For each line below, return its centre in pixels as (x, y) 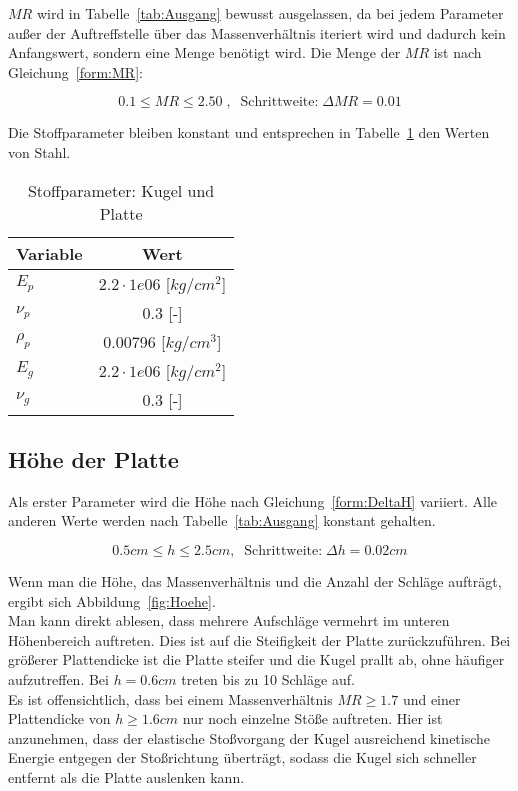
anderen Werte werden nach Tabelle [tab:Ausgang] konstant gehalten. (222, 520)
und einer (431, 698)
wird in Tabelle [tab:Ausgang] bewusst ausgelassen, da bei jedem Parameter (270, 13)
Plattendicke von (59, 718)
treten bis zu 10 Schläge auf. (268, 678)
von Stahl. (39, 151)
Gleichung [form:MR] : (75, 71)
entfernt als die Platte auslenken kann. (126, 776)
